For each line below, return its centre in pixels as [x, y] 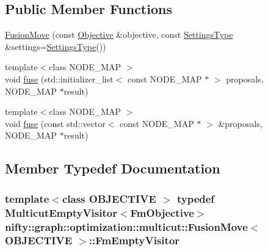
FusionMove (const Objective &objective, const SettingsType [119, 35]
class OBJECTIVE [109, 198]
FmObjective [162, 212]
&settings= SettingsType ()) [56, 46]
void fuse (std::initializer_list [59, 78]
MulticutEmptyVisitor [61, 212]
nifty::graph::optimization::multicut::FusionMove [126, 226]
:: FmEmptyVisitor [134, 240]
